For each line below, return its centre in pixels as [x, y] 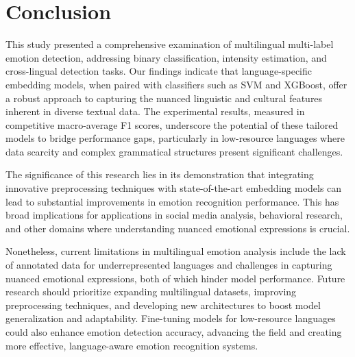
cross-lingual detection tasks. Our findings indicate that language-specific [159, 71]
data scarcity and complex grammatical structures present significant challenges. [174, 151]
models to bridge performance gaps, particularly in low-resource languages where [175, 138]
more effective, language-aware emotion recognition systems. [132, 345]
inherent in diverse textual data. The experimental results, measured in [155, 111]
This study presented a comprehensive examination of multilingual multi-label [170, 44]
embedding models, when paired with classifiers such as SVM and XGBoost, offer [176, 84]
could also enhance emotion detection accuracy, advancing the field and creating [174, 332]
